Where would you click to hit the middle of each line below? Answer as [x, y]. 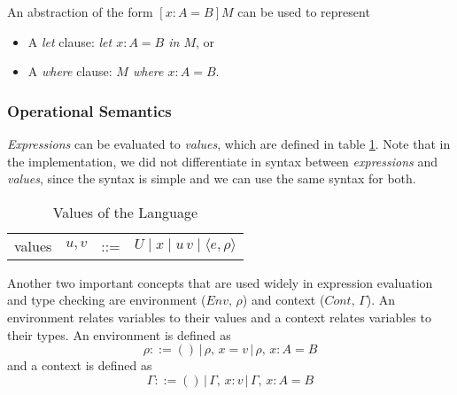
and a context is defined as [80, 365]
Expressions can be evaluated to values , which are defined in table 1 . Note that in [229, 143]
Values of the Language [125, 212]
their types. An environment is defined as [119, 334]
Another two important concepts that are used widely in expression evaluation [220, 282]
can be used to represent [304, 12]
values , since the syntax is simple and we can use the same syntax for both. [212, 178]
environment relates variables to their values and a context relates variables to [219, 317]
